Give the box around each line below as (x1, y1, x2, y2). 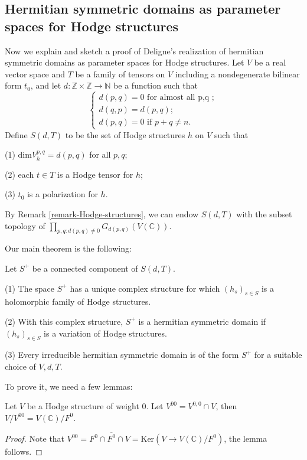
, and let (30, 79, 61, 92)
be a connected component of (32, 262, 138, 274)
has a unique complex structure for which (70, 282, 220, 294)
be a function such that (113, 79, 198, 92)
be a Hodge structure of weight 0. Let (27, 400, 164, 412)
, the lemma (224, 432, 267, 445)
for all (89, 148, 111, 161)
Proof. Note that (5, 432, 65, 445)
